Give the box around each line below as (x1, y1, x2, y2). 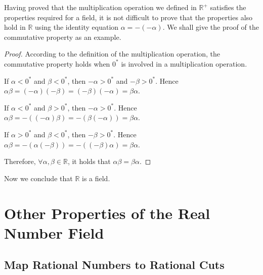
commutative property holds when (4, 58, 110, 69)
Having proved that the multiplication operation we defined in (4, 2, 197, 12)
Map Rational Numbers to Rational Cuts (4, 257, 225, 272)
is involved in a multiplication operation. (121, 58, 247, 69)
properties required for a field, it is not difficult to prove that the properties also (4, 12, 253, 22)
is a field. (81, 173, 110, 183)
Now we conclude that (4, 173, 73, 183)
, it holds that (67, 156, 111, 167)
